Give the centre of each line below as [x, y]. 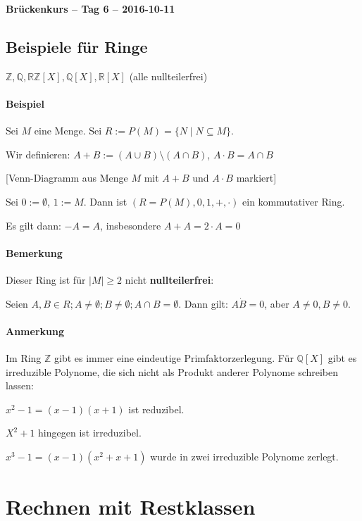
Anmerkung [35, 331]
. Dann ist [105, 201]
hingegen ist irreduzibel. [90, 433]
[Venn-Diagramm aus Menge [67, 178]
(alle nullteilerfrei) [168, 76]
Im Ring [24, 357]
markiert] [256, 178]
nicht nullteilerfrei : [169, 279]
